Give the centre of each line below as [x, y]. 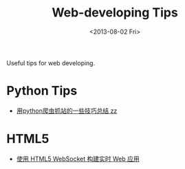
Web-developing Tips [115, 13]
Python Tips [42, 91]
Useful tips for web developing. [51, 63]
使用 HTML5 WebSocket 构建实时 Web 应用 [78, 159]
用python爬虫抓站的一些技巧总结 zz [67, 111]
